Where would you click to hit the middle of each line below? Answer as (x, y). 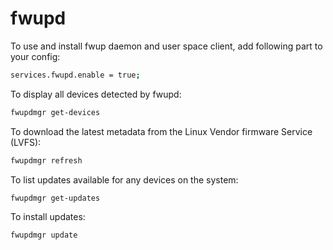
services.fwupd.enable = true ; (75, 75)
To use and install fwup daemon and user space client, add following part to (166, 46)
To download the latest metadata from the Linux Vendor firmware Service (161, 131)
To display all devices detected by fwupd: (96, 94)
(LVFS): (26, 142)
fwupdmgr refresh (46, 160)
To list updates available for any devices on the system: (124, 179)
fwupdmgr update (44, 235)
